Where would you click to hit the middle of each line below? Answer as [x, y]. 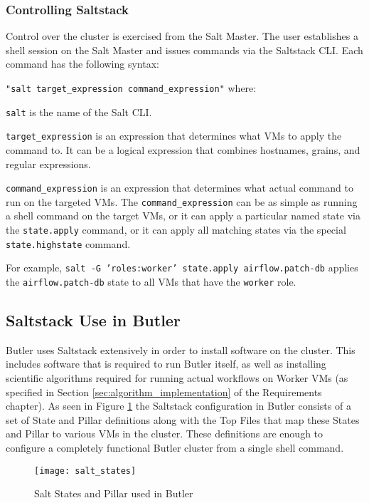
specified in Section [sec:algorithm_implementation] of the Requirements [164, 391]
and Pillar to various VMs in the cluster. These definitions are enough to [165, 434]
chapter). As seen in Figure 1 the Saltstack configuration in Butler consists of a [178, 406]
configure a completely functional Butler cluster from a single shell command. [175, 448]
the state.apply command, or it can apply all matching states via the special [176, 230]
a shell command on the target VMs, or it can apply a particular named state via [183, 216]
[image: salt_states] [85, 471]
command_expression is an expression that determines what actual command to [180, 188]
